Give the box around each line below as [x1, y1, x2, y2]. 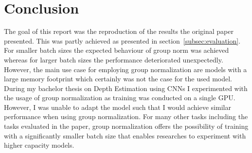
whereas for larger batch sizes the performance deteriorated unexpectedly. [4, 54, 223, 64]
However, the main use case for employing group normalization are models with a [4, 64, 247, 74]
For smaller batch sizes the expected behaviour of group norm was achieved [4, 45, 229, 55]
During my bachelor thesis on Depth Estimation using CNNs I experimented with [4, 83, 248, 93]
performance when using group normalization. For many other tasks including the [4, 111, 248, 122]
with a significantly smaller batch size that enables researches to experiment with [4, 130, 246, 140]
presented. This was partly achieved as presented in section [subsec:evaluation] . [4, 35, 241, 46]
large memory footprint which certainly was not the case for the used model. [4, 74, 233, 84]
